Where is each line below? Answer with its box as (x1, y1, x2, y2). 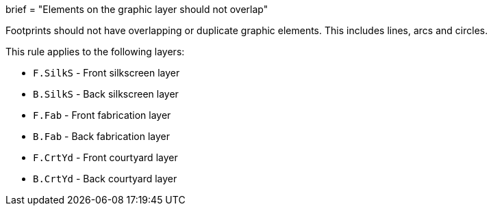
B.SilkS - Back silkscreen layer (33, 88, 179, 100)
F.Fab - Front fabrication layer (33, 109, 171, 121)
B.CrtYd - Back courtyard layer (33, 173, 177, 184)
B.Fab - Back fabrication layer (33, 130, 170, 142)
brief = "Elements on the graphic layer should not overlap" (5, 3, 268, 15)
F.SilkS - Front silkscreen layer (33, 67, 180, 79)
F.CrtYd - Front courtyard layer (33, 152, 178, 163)
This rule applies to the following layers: (5, 46, 185, 57)
